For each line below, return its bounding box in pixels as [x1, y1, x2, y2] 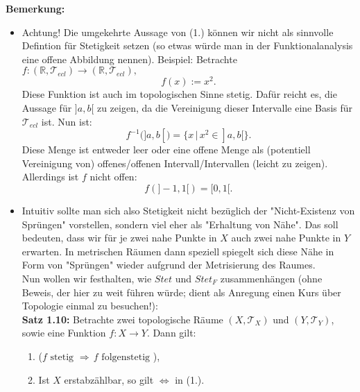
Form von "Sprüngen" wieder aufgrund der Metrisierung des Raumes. [22, 257, 316, 272]
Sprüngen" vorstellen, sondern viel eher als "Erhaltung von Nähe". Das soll [22, 216, 338, 231]
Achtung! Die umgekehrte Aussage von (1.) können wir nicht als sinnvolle [22, 24, 334, 39]
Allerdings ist [22, 169, 79, 184]
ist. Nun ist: [41, 114, 92, 128]
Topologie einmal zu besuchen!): [22, 298, 158, 313]
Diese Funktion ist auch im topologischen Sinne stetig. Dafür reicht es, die [22, 87, 337, 101]
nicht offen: [89, 169, 137, 184]
